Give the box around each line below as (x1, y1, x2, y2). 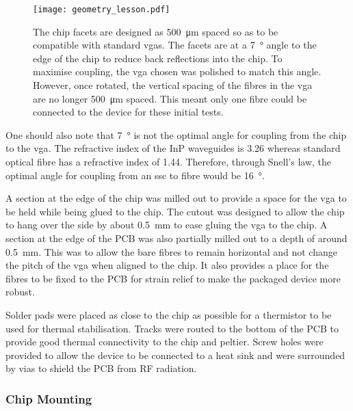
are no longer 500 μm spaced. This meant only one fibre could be (33, 91, 307, 105)
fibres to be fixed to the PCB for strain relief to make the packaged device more (5, 271, 341, 285)
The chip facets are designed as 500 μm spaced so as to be (33, 24, 278, 38)
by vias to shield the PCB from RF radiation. (5, 361, 197, 375)
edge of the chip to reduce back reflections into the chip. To (33, 51, 283, 65)
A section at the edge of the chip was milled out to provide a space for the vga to (5, 191, 347, 205)
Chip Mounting (5, 390, 92, 407)
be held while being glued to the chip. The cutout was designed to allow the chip (5, 204, 345, 218)
